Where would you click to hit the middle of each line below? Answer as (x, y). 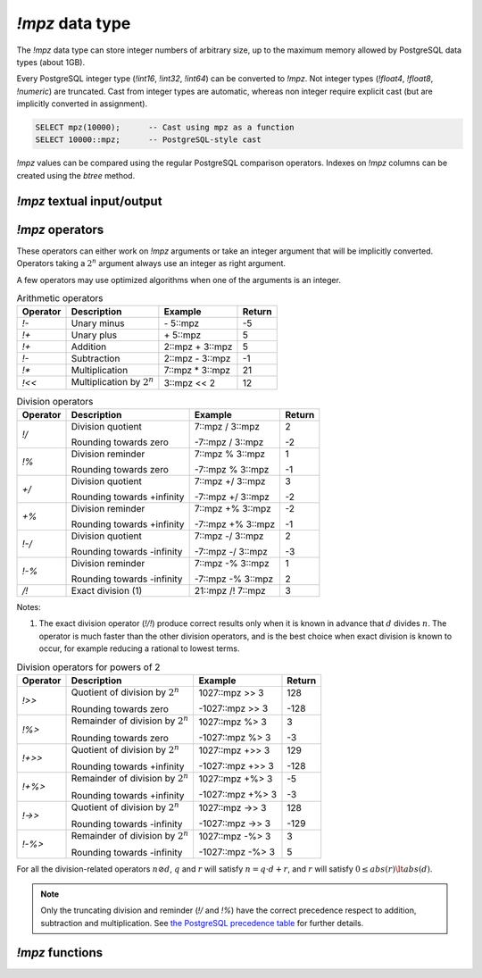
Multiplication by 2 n (112, 382)
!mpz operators (60, 229)
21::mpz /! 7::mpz (230, 591)
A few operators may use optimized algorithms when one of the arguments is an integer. (179, 280)
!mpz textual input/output (89, 201)
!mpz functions (60, 953)
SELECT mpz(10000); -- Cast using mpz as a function (165, 128)
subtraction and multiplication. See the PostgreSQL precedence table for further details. (202, 923)
